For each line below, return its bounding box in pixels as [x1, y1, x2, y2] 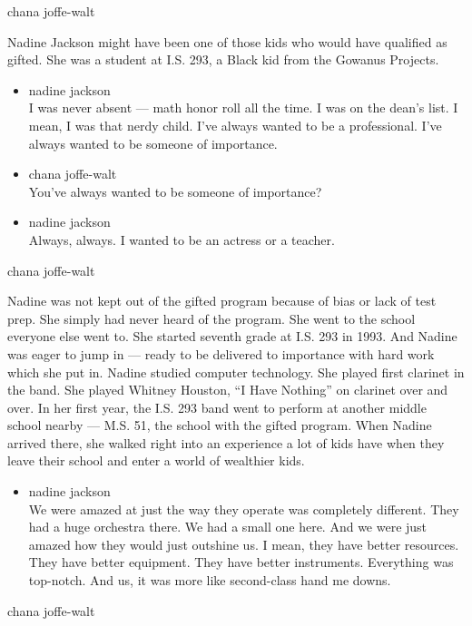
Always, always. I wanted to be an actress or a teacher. [28, 230, 335, 249]
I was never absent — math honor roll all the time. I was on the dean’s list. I [28, 98, 458, 117]
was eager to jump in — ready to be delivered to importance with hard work [7, 344, 435, 363]
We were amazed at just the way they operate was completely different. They [28, 499, 459, 518]
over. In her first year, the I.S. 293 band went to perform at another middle [7, 397, 427, 416]
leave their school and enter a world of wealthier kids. [7, 451, 305, 470]
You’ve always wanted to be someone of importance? [28, 181, 322, 201]
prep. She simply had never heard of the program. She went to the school [7, 308, 416, 328]
